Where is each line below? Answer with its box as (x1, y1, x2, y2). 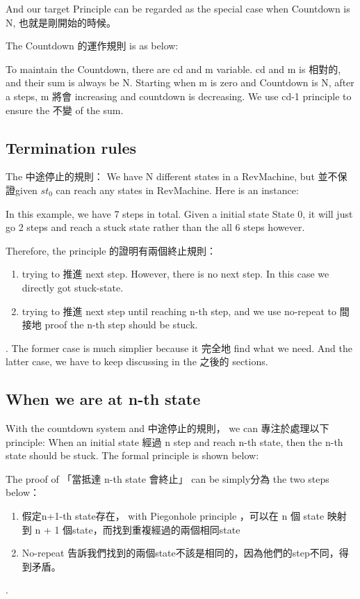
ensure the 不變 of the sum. (6, 102, 124, 117)
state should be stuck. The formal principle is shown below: (6, 448, 259, 463)
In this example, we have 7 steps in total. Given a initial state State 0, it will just (6, 206, 353, 221)
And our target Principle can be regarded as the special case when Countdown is (6, 1, 350, 15)
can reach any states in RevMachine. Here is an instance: (56, 182, 299, 197)
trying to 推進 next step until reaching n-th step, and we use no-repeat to (22, 303, 337, 318)
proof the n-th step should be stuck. (44, 317, 198, 332)
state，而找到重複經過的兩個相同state (72, 522, 240, 536)
